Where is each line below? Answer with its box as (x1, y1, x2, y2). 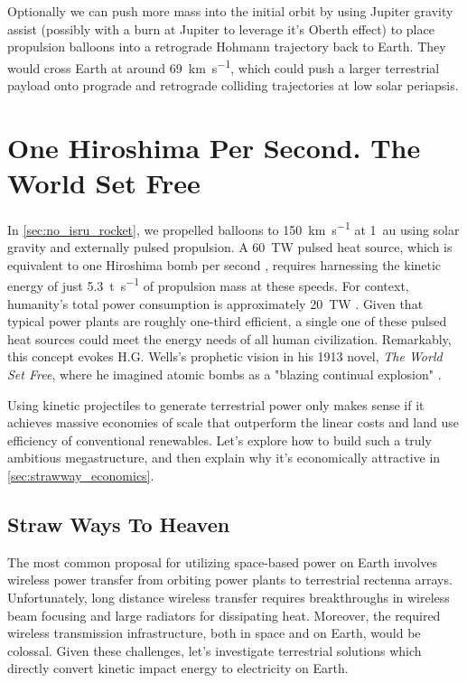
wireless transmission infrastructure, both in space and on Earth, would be (7, 623, 421, 642)
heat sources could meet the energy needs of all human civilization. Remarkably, (7, 329, 452, 348)
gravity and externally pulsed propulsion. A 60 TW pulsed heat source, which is (7, 238, 453, 257)
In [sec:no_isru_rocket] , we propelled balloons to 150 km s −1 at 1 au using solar (7, 217, 460, 239)
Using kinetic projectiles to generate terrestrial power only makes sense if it (7, 395, 425, 414)
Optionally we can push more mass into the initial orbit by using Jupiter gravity (7, 2, 453, 20)
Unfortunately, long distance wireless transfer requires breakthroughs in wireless (7, 587, 450, 606)
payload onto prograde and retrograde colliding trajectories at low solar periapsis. (7, 76, 459, 95)
